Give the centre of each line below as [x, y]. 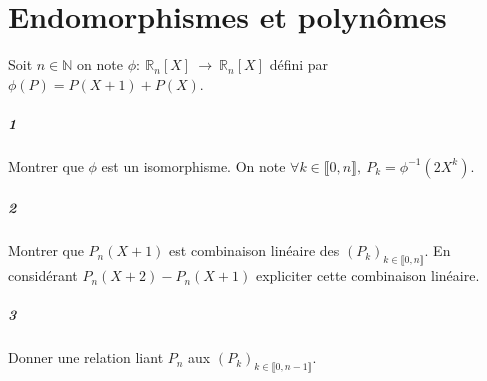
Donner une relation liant [86, 357]
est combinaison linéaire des [254, 250]
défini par [299, 64]
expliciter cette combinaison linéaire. [367, 275]
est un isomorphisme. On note [193, 165]
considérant [43, 275]
